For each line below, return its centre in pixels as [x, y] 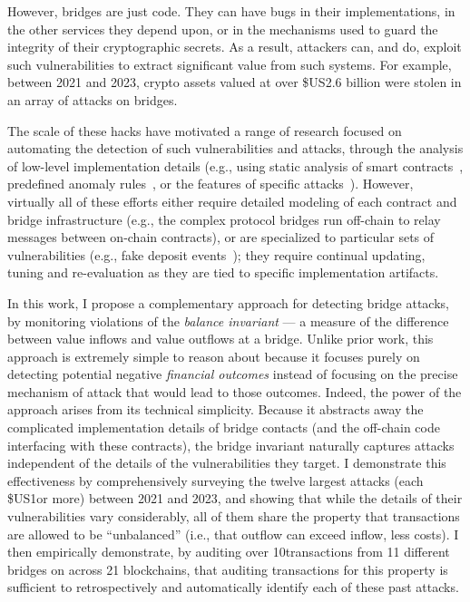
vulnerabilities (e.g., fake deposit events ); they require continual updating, [216, 254]
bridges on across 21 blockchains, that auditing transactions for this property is [228, 569]
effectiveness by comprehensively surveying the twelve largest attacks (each [215, 480]
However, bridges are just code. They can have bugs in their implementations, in [231, 11]
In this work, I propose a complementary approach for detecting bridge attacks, [228, 302]
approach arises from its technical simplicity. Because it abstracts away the [215, 409]
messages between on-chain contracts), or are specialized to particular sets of [221, 237]
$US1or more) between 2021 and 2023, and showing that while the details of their [235, 498]
